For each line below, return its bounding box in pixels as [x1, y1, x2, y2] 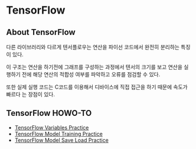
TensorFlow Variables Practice [14, 124, 89, 131]
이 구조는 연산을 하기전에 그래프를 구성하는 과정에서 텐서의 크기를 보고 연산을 [6, 63, 183, 70]
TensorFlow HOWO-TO [6, 108, 92, 118]
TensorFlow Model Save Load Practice [14, 137, 109, 144]
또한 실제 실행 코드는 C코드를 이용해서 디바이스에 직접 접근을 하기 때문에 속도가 [6, 83, 188, 90]
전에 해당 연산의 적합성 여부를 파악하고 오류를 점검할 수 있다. [21, 71, 161, 77]
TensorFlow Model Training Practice [14, 130, 103, 137]
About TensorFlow [6, 27, 76, 37]
